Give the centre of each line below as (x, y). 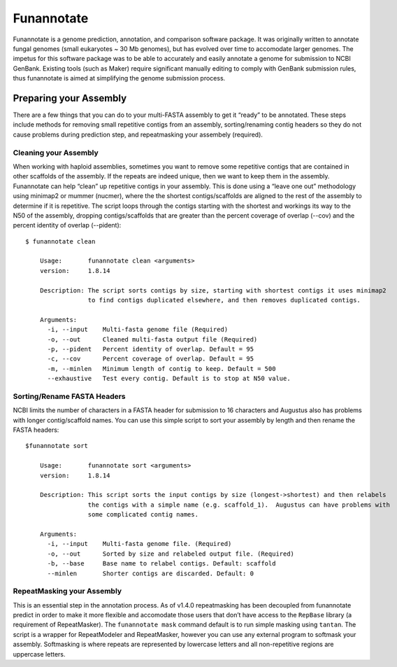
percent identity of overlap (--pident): (67, 225)
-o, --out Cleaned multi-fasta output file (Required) (152, 339)
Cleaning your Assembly (56, 153)
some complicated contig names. (143, 515)
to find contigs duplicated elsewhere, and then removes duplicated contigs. (224, 300)
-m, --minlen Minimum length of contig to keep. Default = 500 (161, 368)
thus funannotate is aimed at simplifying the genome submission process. (119, 78)
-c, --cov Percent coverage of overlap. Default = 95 (151, 359)
